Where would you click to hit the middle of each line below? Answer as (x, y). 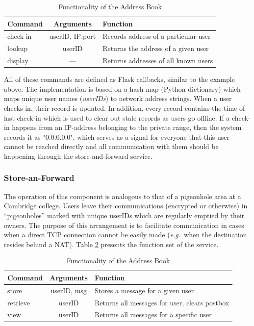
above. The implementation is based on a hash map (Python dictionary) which (122, 88)
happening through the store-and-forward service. (78, 156)
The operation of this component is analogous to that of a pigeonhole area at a (123, 196)
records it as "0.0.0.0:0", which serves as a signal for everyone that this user (117, 137)
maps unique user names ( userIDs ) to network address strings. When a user (118, 98)
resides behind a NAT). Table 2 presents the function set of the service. (111, 244)
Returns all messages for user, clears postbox (162, 302)
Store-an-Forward (39, 178)
